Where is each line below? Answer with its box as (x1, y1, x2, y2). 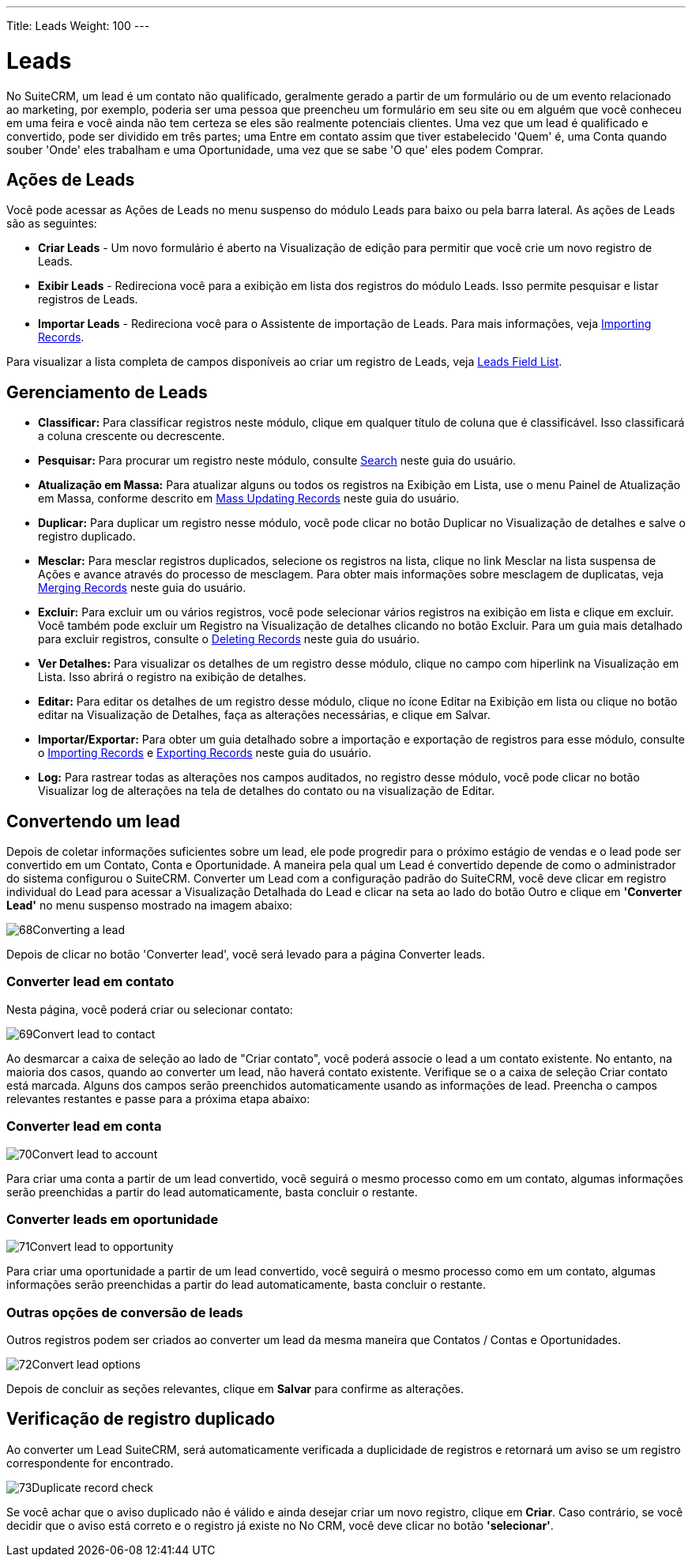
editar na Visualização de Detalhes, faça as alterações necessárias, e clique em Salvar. (38, 708, 491, 722)
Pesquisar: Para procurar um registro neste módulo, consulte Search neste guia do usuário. (38, 454, 517, 468)
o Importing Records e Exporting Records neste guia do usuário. (38, 746, 371, 760)
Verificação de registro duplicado (6, 1409, 276, 1429)
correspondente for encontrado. (6, 1456, 174, 1470)
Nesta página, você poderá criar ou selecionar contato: (6, 1002, 293, 1016)
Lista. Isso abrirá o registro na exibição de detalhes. (38, 670, 307, 684)
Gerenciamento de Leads (6, 382, 208, 402)
